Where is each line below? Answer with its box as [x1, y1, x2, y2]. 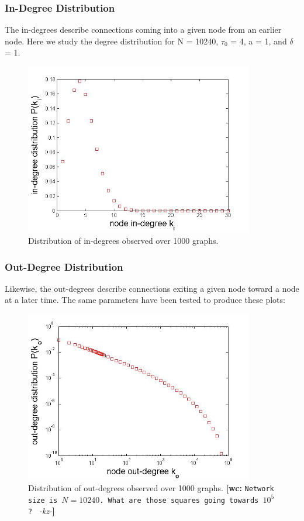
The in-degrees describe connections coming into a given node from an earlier [5, 23, 282, 36]
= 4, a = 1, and [230, 34, 287, 47]
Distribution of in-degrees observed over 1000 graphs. [28, 234, 219, 247]
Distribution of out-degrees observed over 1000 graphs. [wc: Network [28, 482, 274, 494]
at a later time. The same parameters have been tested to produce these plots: [5, 294, 285, 306]
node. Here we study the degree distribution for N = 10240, [5, 34, 219, 47]
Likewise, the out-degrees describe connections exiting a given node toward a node [5, 282, 299, 294]
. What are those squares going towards [99, 496, 259, 505]
